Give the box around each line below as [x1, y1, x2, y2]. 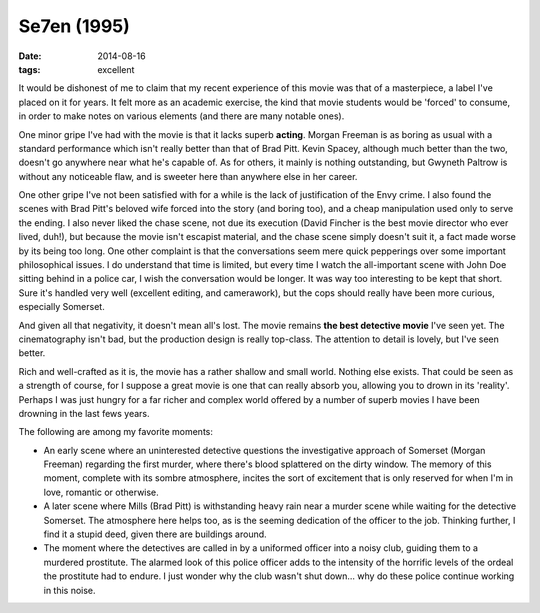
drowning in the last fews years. [18, 407, 150, 419]
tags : [18, 63, 41, 75]
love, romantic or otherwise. [43, 486, 159, 498]
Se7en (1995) [18, 15, 130, 37]
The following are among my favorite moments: [18, 426, 214, 438]
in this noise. [43, 584, 96, 596]
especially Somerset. [18, 301, 105, 313]
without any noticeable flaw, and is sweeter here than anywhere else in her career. [18, 170, 358, 182]
